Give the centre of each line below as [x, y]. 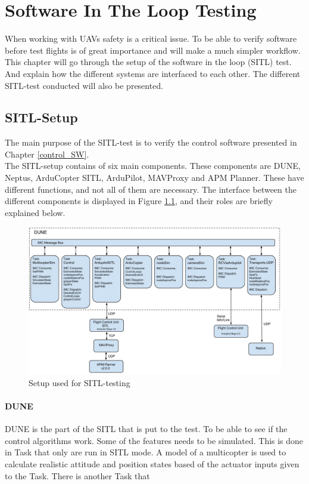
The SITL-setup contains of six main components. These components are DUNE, [153, 166]
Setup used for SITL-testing [79, 382]
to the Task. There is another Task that [77, 475]
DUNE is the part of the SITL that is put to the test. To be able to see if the [146, 429]
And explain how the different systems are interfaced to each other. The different [153, 73]
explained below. [35, 212]
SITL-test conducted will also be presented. [84, 85]
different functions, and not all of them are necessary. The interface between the [151, 189]
